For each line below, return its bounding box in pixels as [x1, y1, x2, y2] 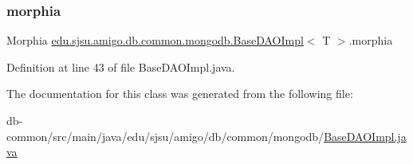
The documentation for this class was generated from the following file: [6, 85, 353, 102]
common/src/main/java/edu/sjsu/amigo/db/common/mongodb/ [6, 127, 324, 144]
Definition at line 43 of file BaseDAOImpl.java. [6, 58, 235, 75]
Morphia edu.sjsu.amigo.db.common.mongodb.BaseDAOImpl [6, 32, 304, 49]
